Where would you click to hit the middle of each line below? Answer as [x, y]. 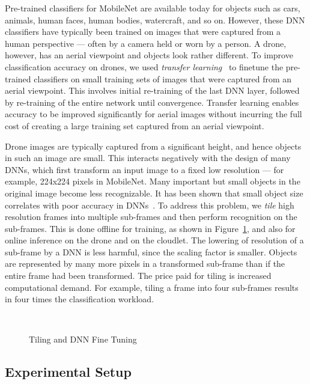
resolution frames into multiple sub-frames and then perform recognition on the [151, 217]
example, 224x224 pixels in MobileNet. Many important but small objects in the [153, 181]
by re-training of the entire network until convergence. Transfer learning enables [152, 102]
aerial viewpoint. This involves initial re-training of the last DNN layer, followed [152, 90]
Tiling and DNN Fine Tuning [83, 339]
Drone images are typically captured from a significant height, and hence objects [153, 146]
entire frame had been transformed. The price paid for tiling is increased [138, 276]
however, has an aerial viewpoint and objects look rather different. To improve [149, 55]
